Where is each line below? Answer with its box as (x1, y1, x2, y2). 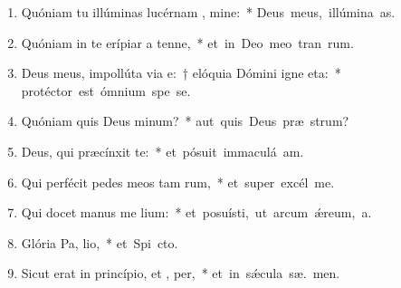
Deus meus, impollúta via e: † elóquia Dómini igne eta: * (21, 63, 341, 82)
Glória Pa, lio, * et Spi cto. (21, 233, 178, 252)
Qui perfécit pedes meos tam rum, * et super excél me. (21, 172, 335, 191)
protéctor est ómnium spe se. (21, 81, 191, 100)
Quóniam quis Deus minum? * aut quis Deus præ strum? (21, 111, 349, 130)
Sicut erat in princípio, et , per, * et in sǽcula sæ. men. (21, 264, 340, 283)
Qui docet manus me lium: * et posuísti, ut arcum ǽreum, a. (21, 203, 372, 222)
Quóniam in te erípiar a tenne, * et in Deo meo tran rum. (21, 33, 354, 52)
